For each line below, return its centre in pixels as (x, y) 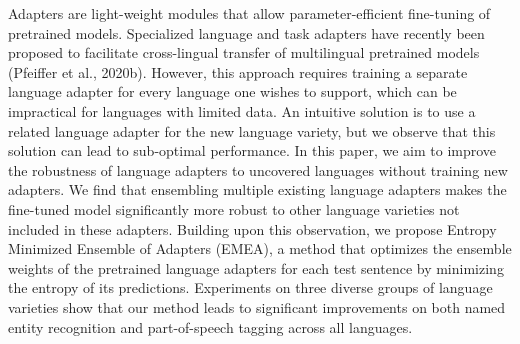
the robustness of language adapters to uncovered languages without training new (258, 169)
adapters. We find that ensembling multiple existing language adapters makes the (257, 189)
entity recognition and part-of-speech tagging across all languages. (210, 326)
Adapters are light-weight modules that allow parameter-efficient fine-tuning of (249, 13)
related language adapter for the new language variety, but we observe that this (252, 130)
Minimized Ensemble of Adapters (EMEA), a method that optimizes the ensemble (260, 248)
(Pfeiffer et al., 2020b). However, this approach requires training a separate (238, 71)
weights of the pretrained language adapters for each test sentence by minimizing (256, 267)
